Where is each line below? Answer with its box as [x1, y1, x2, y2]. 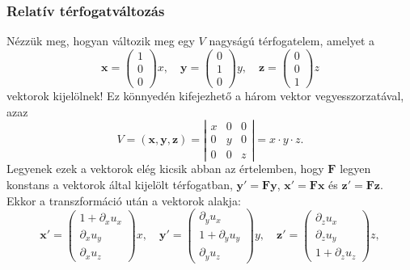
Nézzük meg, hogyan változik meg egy [6, 32, 195, 49]
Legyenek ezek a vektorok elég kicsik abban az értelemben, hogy [6, 160, 324, 177]
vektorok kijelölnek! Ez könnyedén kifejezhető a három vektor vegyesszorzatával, [6, 86, 404, 103]
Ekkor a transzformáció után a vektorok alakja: [6, 192, 241, 209]
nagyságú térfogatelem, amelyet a [209, 32, 375, 49]
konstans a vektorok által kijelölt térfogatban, [6, 176, 233, 193]
